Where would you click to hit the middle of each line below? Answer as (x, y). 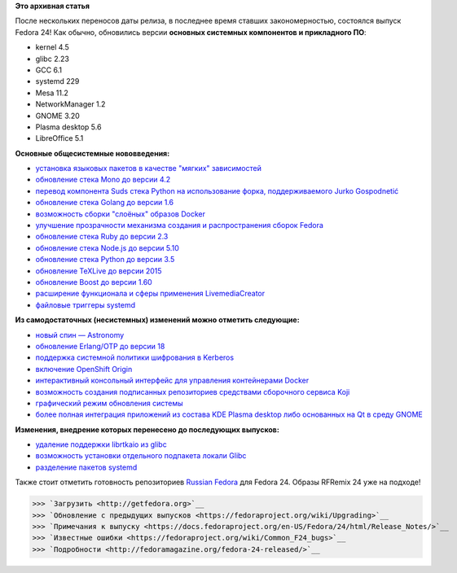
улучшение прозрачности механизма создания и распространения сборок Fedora (179, 225)
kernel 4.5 (52, 47)
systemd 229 (57, 81)
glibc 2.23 (52, 59)
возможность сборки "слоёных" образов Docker (120, 214)
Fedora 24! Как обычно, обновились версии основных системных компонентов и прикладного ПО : (191, 32)
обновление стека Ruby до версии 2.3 (102, 237)
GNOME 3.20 (58, 116)
